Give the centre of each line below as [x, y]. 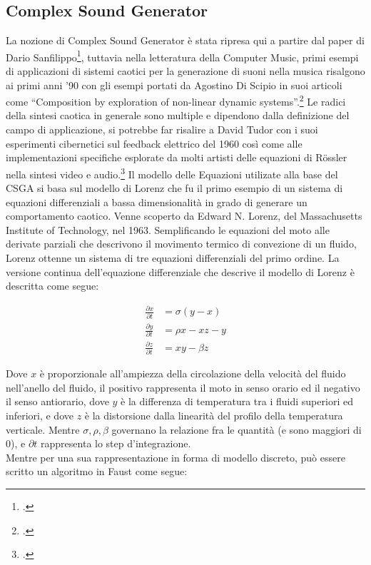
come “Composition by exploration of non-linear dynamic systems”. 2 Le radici [176, 100]
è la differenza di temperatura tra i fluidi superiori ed [237, 401]
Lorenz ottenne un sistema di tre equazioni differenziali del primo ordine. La [173, 258]
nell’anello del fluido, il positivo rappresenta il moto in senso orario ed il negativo [183, 387]
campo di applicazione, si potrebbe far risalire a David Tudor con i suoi [162, 129]
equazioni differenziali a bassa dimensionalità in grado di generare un [157, 202]
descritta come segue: [52, 286]
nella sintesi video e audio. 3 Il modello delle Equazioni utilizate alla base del [172, 173]
